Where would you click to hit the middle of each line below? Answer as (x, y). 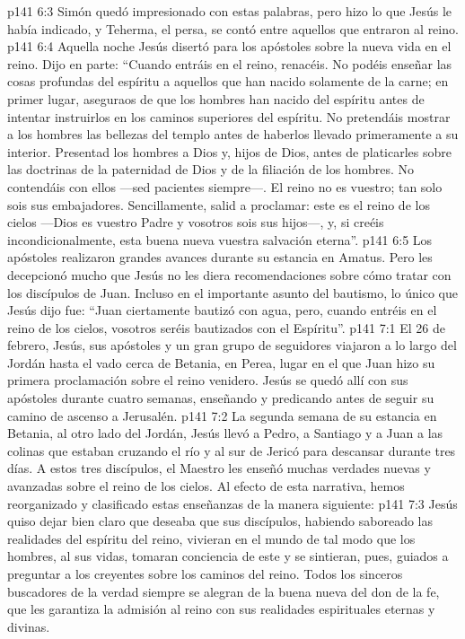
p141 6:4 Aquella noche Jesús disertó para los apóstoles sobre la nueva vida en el (229, 46)
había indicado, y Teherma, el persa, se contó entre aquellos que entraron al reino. (233, 28)
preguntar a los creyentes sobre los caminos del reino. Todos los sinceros (205, 573)
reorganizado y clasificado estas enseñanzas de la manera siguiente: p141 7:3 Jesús (232, 503)
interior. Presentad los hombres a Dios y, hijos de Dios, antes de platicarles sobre (229, 151)
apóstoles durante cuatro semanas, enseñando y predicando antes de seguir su (221, 398)
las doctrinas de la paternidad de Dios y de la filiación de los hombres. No (211, 169)
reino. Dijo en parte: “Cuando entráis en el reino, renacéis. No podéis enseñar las (230, 63)
